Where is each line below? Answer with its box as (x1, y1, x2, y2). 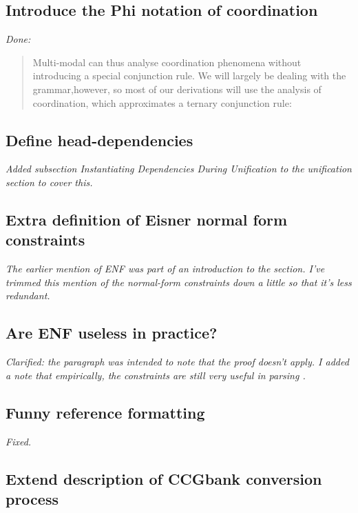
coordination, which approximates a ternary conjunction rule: (32, 95, 292, 110)
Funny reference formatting (6, 401, 205, 423)
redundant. (6, 288, 50, 303)
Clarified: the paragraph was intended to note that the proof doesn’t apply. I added (6, 354, 349, 369)
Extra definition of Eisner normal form (6, 208, 288, 230)
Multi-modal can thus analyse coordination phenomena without (32, 54, 302, 69)
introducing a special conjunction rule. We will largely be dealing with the (32, 68, 346, 83)
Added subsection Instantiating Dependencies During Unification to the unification (6, 161, 352, 176)
